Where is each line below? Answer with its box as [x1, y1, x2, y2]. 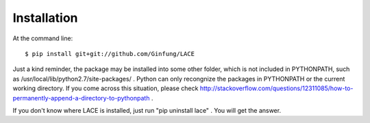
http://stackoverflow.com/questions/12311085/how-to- [199, 84, 354, 92]
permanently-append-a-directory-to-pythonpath [12, 94, 150, 102]
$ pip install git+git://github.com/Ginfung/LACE [25, 50, 195, 57]
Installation [12, 10, 78, 25]
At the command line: [12, 34, 73, 42]
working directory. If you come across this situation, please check [12, 84, 199, 92]
